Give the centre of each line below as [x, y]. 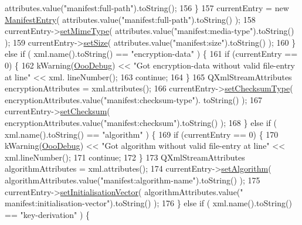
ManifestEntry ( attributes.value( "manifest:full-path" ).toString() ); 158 [130, 19]
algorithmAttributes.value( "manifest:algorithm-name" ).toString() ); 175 [133, 180]
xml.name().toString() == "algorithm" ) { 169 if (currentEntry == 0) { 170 [142, 134]
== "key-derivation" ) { [47, 214]
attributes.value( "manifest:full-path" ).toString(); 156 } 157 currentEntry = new [147, 8]
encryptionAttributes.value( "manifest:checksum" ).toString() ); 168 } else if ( [141, 122]
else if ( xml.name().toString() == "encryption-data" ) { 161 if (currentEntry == [151, 54]
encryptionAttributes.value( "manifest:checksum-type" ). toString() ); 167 [134, 99]
